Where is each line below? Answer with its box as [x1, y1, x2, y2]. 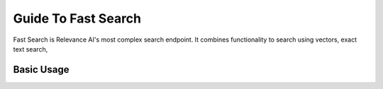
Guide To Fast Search [13, 11, 142, 26]
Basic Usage [13, 64, 70, 76]
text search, [13, 44, 48, 53]
